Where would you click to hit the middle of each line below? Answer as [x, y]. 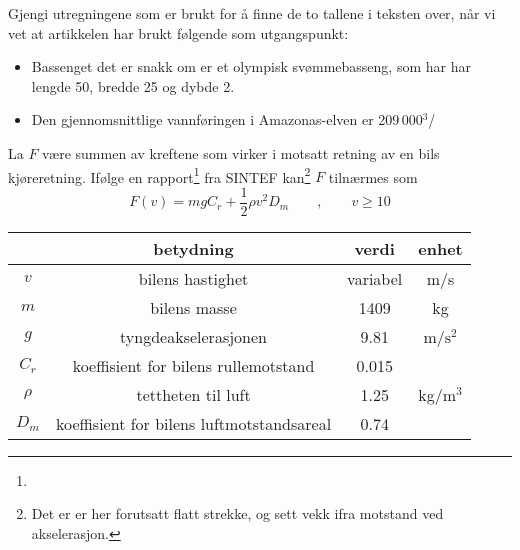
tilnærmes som [373, 176]
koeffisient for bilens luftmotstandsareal [193, 423]
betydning [193, 248]
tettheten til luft [193, 394]
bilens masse [193, 307]
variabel [375, 278]
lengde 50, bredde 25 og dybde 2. [133, 85]
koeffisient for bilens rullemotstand [193, 365]
